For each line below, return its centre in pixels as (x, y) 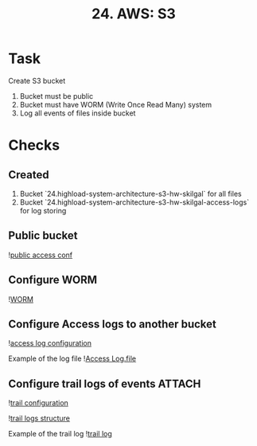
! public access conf (41, 255)
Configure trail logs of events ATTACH (105, 383)
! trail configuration (39, 403)
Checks (34, 145)
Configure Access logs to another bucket (112, 324)
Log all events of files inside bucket (78, 113)
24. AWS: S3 (134, 14)
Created (29, 175)
